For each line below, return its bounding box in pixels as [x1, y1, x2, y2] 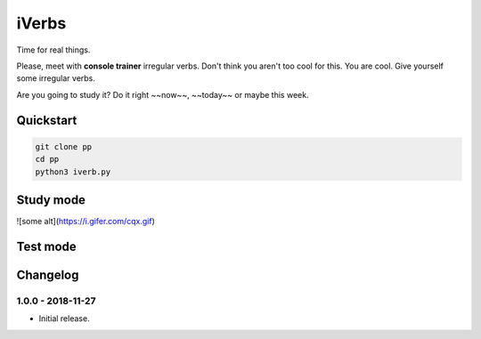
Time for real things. [16, 44, 91, 55]
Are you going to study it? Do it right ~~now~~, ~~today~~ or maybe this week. [16, 89, 309, 100]
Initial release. [38, 313, 90, 324]
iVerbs [16, 13, 67, 33]
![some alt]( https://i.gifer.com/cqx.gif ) [16, 216, 156, 226]
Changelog [16, 267, 79, 282]
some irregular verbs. [16, 73, 95, 84]
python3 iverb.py [35, 166, 111, 177]
